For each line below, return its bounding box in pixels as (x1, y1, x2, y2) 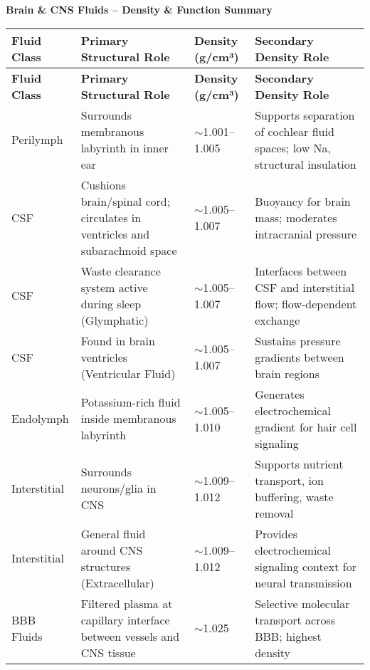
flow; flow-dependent (255, 295, 357, 312)
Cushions (80, 176, 126, 193)
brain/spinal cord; (80, 192, 171, 209)
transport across (255, 611, 336, 628)
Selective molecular (255, 595, 350, 612)
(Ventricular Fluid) (80, 365, 176, 382)
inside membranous (80, 410, 176, 427)
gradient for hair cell (255, 418, 357, 435)
